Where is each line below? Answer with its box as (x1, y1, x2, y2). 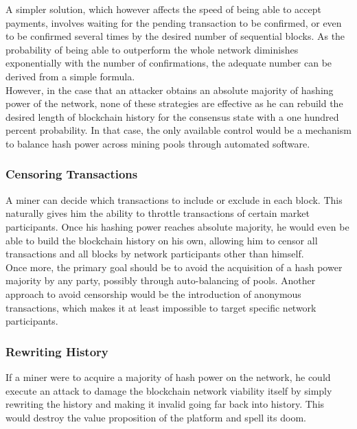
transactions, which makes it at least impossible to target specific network (5, 300, 316, 314)
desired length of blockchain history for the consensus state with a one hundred (5, 109, 339, 124)
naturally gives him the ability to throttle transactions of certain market (5, 206, 310, 220)
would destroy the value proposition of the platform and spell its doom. (5, 410, 306, 424)
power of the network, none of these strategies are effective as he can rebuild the (5, 96, 343, 111)
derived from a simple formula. (5, 69, 135, 83)
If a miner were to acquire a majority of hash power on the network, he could (5, 369, 331, 384)
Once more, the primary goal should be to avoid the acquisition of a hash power (5, 259, 343, 274)
